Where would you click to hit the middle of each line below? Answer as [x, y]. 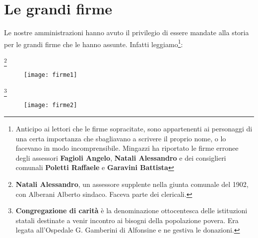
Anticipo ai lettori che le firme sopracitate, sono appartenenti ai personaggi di [134, 128]
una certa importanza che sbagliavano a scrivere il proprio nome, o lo [121, 138]
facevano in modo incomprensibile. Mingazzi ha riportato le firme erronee [127, 148]
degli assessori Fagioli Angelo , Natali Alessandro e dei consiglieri [121, 157]
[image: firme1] [51, 75]
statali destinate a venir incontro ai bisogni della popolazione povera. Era [127, 220]
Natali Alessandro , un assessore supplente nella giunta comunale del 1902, [132, 184]
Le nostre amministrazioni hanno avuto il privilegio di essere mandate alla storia [127, 32]
